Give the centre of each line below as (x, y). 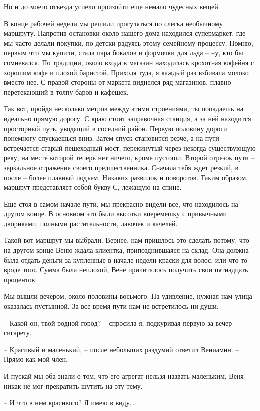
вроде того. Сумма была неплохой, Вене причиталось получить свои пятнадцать (126, 270)
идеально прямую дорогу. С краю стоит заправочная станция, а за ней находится (128, 118)
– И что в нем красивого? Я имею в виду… (69, 403)
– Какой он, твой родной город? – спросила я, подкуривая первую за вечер (118, 323)
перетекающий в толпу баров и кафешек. (66, 91)
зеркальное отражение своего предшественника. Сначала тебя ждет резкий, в (121, 167)
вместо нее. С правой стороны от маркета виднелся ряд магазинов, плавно (118, 82)
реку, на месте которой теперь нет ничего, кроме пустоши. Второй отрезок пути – (129, 157)
